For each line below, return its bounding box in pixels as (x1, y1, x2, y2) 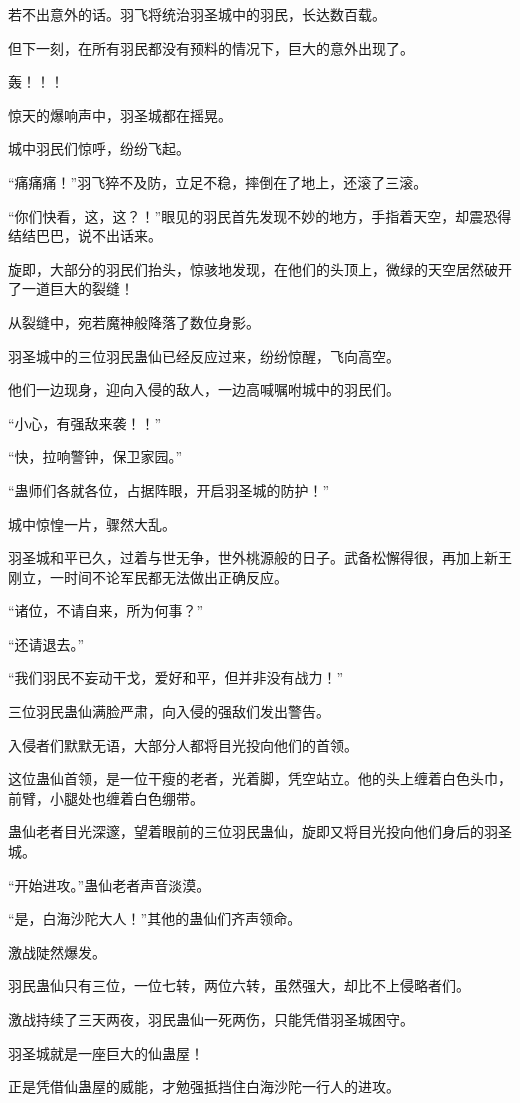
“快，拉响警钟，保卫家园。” (8, 446, 183, 467)
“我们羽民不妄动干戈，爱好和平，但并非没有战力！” (8, 667, 344, 688)
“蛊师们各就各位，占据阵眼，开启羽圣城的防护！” (8, 479, 330, 500)
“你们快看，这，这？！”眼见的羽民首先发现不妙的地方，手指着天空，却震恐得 (8, 205, 512, 226)
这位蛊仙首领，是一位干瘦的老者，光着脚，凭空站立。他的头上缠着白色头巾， (8, 768, 512, 789)
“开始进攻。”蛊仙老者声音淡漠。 (8, 874, 211, 895)
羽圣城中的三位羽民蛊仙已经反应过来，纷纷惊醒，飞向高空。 (8, 345, 400, 366)
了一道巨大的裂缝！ (8, 278, 134, 299)
